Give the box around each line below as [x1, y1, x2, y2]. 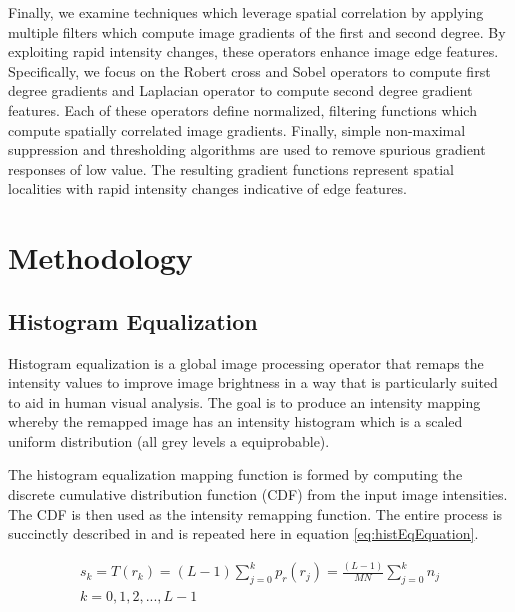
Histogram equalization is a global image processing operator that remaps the [8, 352, 484, 373]
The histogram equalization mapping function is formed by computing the [8, 464, 463, 485]
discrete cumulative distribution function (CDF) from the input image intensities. [8, 484, 508, 505]
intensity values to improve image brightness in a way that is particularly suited [8, 372, 498, 393]
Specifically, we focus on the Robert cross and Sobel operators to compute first [8, 60, 491, 81]
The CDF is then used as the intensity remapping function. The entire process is [8, 503, 503, 524]
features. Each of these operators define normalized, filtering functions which [8, 99, 477, 120]
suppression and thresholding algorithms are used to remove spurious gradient [8, 139, 486, 160]
